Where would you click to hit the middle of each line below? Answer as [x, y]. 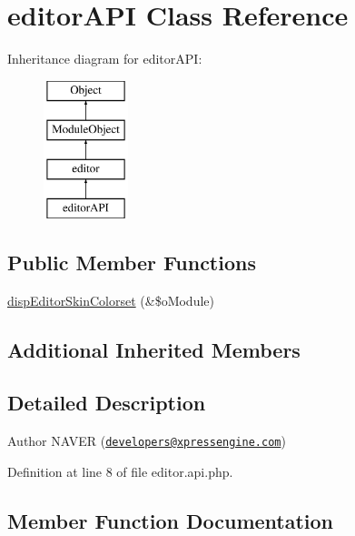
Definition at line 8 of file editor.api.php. [120, 471]
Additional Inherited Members [154, 349]
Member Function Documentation [171, 520]
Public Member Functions [132, 262]
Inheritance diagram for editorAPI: [105, 59]
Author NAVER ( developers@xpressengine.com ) [147, 441]
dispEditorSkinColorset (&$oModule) [111, 300]
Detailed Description [107, 403]
